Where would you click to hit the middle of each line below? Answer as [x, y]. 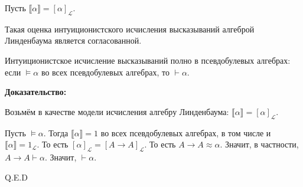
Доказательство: [36, 92]
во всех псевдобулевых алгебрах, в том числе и [186, 132]
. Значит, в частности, [259, 144]
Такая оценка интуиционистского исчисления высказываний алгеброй [130, 29]
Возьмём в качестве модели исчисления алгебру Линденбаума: [117, 111]
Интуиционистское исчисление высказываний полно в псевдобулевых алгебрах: [148, 60]
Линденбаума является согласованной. [73, 40]
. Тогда [56, 132]
